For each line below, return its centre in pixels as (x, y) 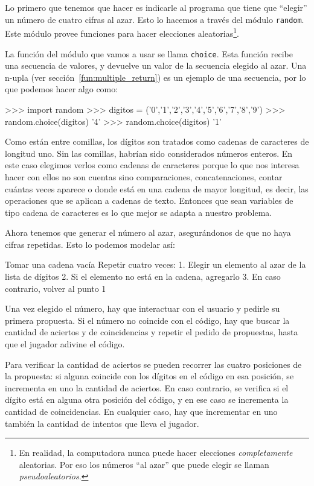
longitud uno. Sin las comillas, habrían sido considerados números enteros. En (149, 153)
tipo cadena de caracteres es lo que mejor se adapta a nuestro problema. (139, 212)
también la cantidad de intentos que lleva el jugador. (102, 423)
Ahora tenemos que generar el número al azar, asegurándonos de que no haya (148, 232)
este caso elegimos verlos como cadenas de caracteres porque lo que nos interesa (152, 165)
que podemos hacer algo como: (62, 89)
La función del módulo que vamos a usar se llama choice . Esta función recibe (149, 53)
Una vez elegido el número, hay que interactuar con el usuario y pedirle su (143, 308)
